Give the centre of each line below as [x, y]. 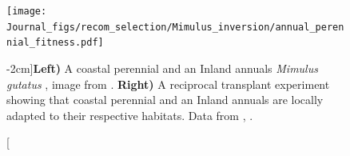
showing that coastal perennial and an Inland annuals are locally [165, 100]
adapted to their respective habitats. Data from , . [130, 115]
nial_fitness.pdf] [55, 43]
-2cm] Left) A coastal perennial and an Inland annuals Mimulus [162, 68]
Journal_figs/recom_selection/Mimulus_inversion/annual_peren [175, 27]
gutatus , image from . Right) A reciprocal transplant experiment [168, 84]
